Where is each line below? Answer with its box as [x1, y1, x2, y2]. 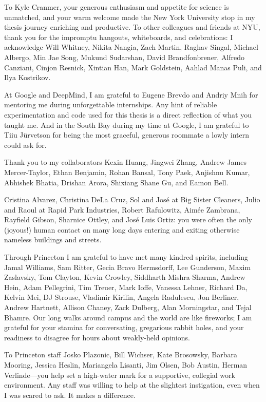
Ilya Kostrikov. [4, 72, 51, 83]
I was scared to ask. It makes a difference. [4, 389, 136, 400]
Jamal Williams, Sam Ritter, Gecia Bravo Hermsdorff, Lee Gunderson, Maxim [4, 261, 251, 272]
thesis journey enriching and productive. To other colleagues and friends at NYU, [4, 22, 260, 32]
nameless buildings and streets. [4, 234, 102, 245]
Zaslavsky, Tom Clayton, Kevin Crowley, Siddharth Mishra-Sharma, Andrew [4, 272, 245, 282]
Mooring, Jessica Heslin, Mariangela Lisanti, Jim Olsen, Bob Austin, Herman [4, 359, 248, 370]
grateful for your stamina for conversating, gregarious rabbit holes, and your [4, 322, 244, 333]
